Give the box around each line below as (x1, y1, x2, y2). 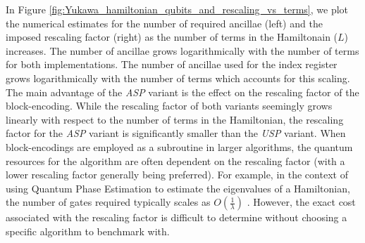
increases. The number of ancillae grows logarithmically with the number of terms (6, 43, 359, 58)
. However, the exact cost (247, 195, 356, 209)
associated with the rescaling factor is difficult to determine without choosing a (6, 210, 347, 225)
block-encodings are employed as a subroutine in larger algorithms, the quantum (6, 139, 353, 154)
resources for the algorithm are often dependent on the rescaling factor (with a (6, 153, 345, 168)
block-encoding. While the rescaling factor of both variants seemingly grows (6, 98, 333, 113)
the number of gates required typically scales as (6, 195, 211, 209)
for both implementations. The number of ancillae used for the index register (6, 57, 338, 72)
